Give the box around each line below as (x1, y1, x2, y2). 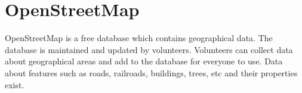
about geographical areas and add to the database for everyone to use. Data (5, 55, 283, 67)
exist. (5, 78, 24, 91)
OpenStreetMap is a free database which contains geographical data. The (5, 32, 273, 44)
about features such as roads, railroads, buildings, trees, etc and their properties (5, 66, 298, 79)
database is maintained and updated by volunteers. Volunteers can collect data (5, 43, 293, 55)
